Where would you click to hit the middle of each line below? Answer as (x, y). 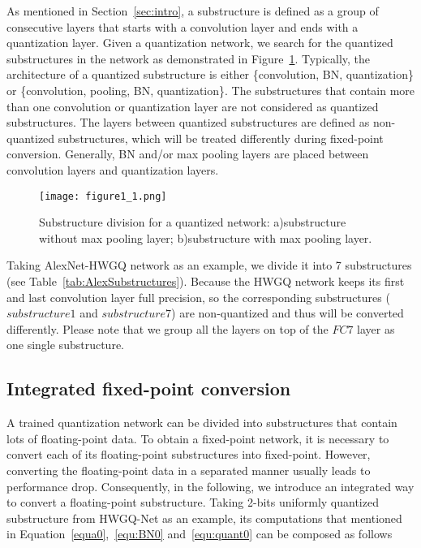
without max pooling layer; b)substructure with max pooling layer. (206, 237)
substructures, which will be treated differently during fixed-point (221, 138)
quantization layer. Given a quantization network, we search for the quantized (200, 43)
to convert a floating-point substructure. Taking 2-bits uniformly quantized (193, 502)
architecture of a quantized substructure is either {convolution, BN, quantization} (210, 74)
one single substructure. (65, 345)
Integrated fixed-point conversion (149, 388)
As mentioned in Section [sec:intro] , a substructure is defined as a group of (193, 11)
